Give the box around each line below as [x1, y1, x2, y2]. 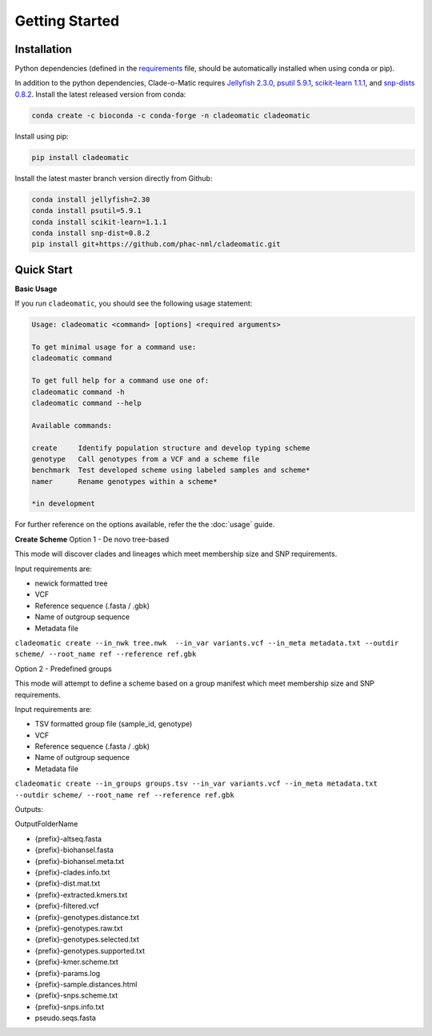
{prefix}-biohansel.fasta [34, 845, 114, 855]
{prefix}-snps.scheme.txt [34, 990, 118, 1000]
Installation [14, 42, 72, 56]
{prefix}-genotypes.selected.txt [34, 934, 140, 944]
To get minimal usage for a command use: [31, 342, 197, 351]
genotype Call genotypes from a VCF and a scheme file [31, 454, 260, 463]
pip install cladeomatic [31, 153, 130, 162]
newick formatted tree [34, 578, 108, 588]
